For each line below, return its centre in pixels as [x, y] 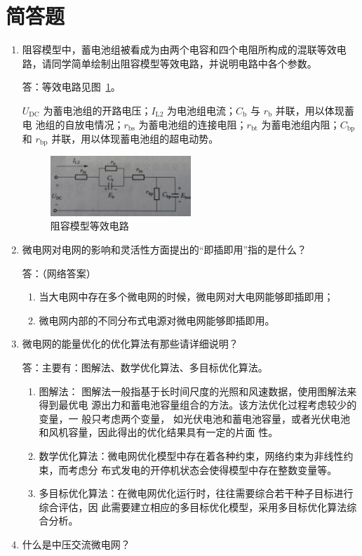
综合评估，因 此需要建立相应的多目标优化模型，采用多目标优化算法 [193, 507]
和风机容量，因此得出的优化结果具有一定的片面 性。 [159, 432]
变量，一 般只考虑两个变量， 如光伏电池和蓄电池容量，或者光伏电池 [194, 418]
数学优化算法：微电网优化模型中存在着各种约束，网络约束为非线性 [191, 455]
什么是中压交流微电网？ [76, 544]
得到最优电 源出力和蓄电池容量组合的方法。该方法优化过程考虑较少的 [198, 405]
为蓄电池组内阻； [301, 124]
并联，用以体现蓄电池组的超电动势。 [135, 138]
